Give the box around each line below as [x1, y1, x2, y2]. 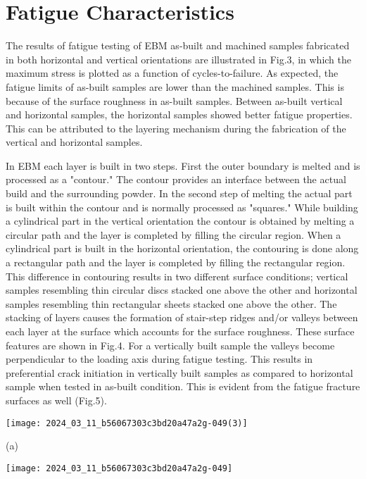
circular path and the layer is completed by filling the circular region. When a [6, 227, 341, 242]
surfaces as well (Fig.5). [6, 392, 107, 407]
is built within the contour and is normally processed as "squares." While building [6, 199, 358, 214]
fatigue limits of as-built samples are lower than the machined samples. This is [6, 79, 344, 94]
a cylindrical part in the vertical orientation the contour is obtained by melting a [6, 213, 355, 228]
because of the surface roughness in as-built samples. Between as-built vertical [6, 93, 343, 108]
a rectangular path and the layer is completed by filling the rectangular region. [6, 255, 346, 270]
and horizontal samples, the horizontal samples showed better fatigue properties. [6, 107, 353, 122]
